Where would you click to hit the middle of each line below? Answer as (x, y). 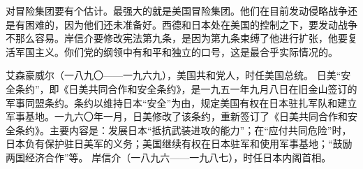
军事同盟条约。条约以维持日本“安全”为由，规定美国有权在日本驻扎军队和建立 (181, 102)
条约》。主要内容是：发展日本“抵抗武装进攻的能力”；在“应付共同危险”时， (183, 130)
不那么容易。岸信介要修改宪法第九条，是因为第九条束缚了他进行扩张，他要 (177, 38)
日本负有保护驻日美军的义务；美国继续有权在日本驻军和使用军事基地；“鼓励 (179, 144)
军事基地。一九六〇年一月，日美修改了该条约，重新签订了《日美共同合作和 (177, 116)
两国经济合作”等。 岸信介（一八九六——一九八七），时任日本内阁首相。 (169, 157)
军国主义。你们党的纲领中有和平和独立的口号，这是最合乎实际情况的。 (176, 51)
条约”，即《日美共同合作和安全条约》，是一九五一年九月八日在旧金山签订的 (186, 88)
